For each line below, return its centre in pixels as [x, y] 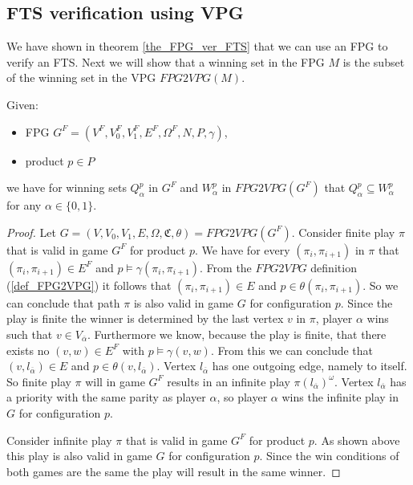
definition [334, 267]
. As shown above [357, 440]
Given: [22, 104]
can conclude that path [63, 302]
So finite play [39, 381]
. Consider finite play [343, 232]
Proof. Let [31, 232]
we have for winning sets [67, 187]
